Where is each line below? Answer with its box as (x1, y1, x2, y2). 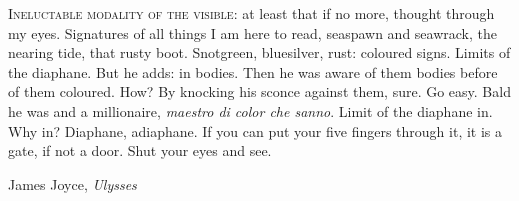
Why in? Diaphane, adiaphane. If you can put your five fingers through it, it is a (8, 120, 503, 141)
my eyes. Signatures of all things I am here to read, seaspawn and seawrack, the (8, 22, 498, 43)
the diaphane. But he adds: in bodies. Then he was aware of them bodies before (8, 61, 498, 82)
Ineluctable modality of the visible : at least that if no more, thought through (8, 3, 495, 23)
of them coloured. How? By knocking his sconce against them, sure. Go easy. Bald (8, 81, 511, 102)
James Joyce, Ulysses (8, 173, 137, 194)
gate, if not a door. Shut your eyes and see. (8, 140, 272, 161)
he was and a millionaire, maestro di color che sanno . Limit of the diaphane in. (8, 100, 493, 121)
